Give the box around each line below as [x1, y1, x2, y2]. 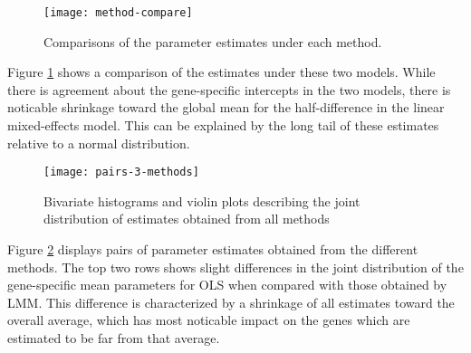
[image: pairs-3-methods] [43, 166, 199, 179]
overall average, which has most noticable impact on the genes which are [7, 310, 410, 329]
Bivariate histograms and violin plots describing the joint [43, 191, 360, 210]
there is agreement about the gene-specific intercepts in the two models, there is [7, 80, 451, 99]
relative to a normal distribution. [7, 133, 190, 152]
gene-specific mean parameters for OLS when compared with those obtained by [7, 275, 447, 294]
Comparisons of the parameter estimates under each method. [43, 32, 382, 51]
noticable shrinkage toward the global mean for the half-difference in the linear [7, 98, 445, 117]
